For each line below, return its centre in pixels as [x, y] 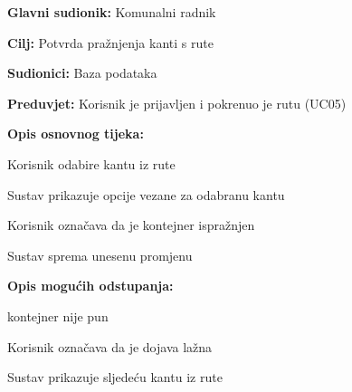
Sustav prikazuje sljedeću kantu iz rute [115, 377]
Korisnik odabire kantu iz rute [91, 163]
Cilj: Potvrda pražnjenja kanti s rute [110, 42]
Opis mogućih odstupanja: [90, 286]
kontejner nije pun [58, 316]
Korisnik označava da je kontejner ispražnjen [131, 225]
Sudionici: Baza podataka [82, 73]
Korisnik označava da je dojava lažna [110, 346]
